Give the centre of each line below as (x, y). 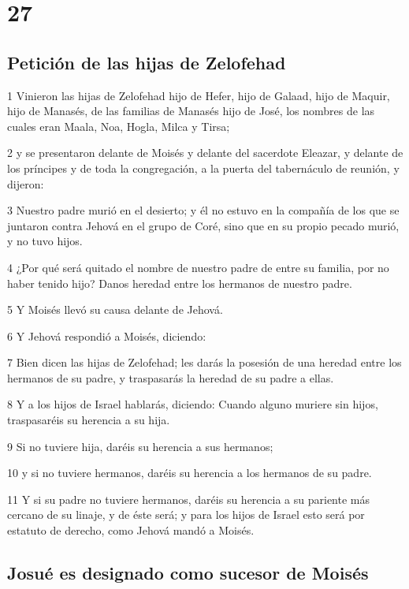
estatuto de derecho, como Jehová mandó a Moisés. (131, 530)
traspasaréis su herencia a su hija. (89, 420)
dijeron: (26, 183)
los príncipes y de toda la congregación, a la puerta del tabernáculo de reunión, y (203, 168)
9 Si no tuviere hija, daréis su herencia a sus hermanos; (140, 446)
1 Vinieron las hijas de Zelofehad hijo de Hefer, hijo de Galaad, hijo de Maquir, (199, 95)
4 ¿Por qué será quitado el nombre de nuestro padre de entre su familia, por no (198, 267)
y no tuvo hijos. (45, 241)
